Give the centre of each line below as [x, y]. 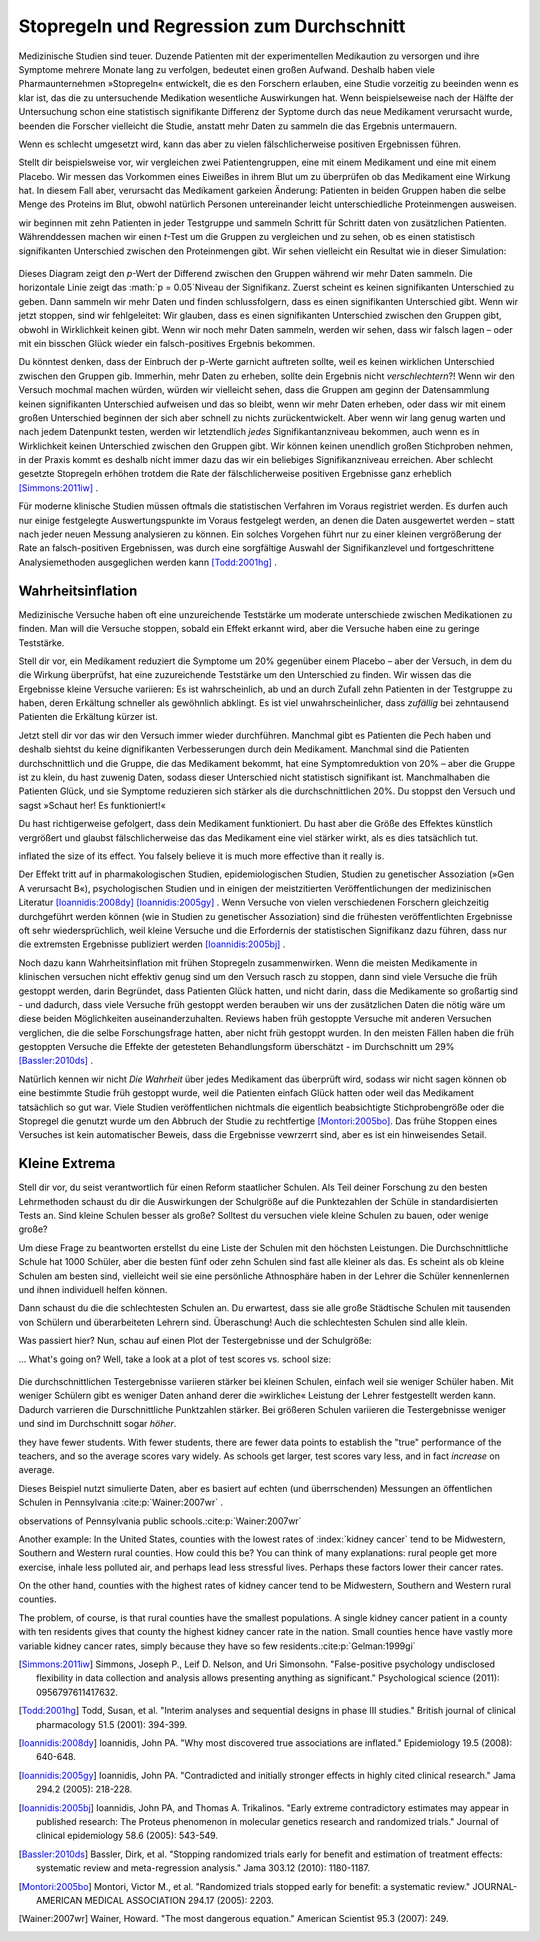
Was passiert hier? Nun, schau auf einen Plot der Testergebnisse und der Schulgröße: [195, 1341]
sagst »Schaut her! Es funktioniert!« [92, 805]
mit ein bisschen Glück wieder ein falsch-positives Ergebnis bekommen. [167, 343]
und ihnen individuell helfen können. [93, 1290]
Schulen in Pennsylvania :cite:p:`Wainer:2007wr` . [121, 1502]
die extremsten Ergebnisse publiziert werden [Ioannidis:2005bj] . [152, 944]
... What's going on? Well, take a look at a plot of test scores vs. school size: [175, 1359]
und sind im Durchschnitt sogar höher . [97, 1424]
